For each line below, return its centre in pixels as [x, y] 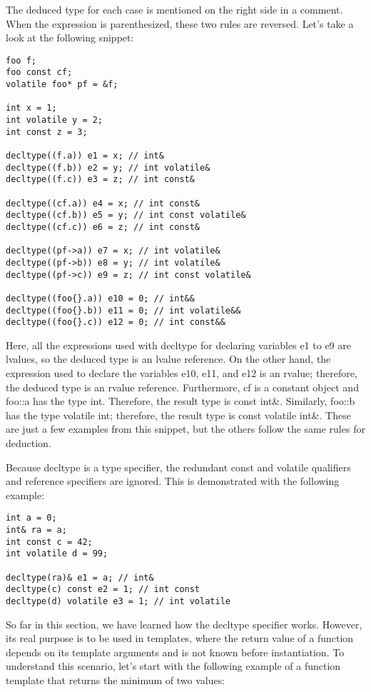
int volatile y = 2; [55, 120]
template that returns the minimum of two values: [116, 680]
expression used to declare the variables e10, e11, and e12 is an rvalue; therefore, [182, 373]
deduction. [29, 443]
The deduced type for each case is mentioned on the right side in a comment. [174, 9]
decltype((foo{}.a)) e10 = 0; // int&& [100, 298]
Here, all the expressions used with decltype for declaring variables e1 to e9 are [178, 345]
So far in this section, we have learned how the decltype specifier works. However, [184, 624]
